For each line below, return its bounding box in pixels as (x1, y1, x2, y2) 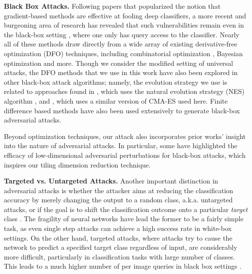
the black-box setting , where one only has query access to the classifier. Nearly (4, 29, 239, 39)
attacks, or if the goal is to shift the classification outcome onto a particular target (4, 204, 248, 214)
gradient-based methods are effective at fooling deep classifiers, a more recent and (4, 10, 246, 20)
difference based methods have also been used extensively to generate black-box (4, 105, 240, 115)
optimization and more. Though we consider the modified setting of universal (4, 58, 233, 68)
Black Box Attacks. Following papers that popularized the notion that (4, 1, 221, 11)
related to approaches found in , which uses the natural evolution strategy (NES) (4, 86, 245, 96)
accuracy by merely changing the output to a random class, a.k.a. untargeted (4, 195, 233, 205)
